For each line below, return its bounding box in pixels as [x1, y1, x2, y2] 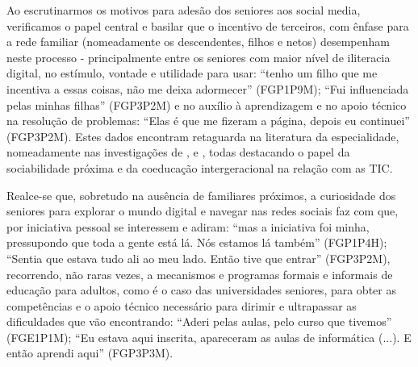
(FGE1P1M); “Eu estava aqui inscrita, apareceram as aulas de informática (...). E [6, 328, 412, 345]
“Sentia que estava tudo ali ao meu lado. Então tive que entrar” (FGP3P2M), [6, 249, 391, 266]
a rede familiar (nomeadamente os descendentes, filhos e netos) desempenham [6, 33, 390, 50]
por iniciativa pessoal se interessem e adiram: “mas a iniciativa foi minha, [6, 218, 370, 235]
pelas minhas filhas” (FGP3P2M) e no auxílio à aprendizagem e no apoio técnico [6, 96, 407, 113]
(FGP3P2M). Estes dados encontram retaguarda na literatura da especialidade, [6, 127, 399, 144]
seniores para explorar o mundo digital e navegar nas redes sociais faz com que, [6, 202, 399, 219]
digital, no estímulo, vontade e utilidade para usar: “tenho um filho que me [6, 65, 378, 81]
